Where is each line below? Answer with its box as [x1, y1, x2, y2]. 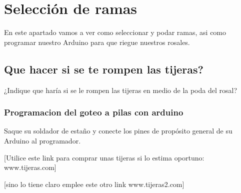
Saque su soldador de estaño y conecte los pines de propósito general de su [4, 125, 232, 136]
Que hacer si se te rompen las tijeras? [4, 61, 203, 76]
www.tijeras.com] [4, 162, 56, 172]
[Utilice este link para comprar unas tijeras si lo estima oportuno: [4, 152, 204, 162]
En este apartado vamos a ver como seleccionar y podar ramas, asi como [4, 27, 226, 37]
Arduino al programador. [4, 135, 81, 145]
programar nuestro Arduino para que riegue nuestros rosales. [4, 36, 190, 47]
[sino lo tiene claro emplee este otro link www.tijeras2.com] [4, 178, 184, 189]
